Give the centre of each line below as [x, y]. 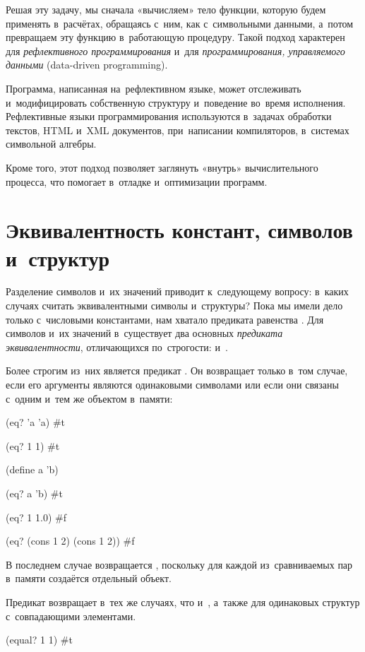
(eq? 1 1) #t [33, 445]
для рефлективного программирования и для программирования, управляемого [175, 51]
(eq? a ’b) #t [34, 493]
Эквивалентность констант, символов [179, 230]
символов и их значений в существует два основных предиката [144, 333]
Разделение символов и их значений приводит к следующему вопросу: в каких [177, 291]
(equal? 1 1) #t [39, 640]
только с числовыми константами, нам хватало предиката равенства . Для [165, 319]
